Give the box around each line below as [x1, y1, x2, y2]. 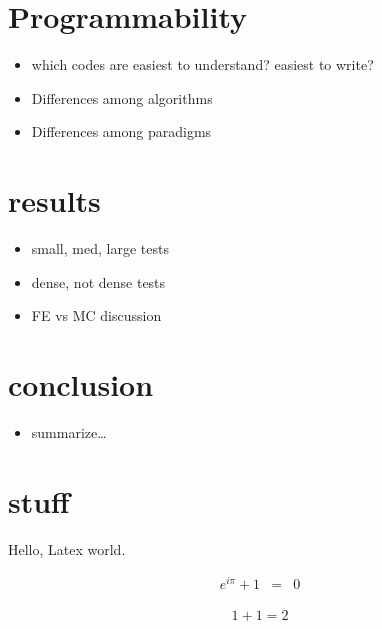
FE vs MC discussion [31, 305, 162, 326]
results [8, 180, 101, 221]
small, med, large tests [31, 238, 169, 259]
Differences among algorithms [31, 87, 213, 108]
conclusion [8, 364, 154, 404]
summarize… [31, 421, 107, 442]
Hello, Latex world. [8, 538, 126, 559]
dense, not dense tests [31, 271, 166, 292]
